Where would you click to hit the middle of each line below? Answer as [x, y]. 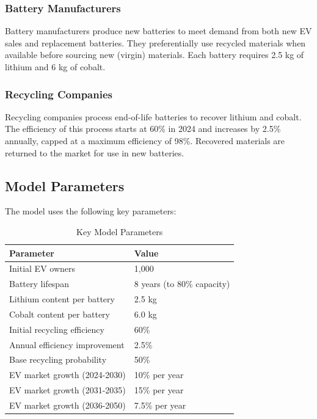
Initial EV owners [42, 268]
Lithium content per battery [62, 299]
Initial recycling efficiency [57, 329]
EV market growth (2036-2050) [67, 405]
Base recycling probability [58, 359]
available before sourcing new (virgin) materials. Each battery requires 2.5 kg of [155, 55]
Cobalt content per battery [60, 314]
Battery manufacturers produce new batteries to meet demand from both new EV [158, 31]
